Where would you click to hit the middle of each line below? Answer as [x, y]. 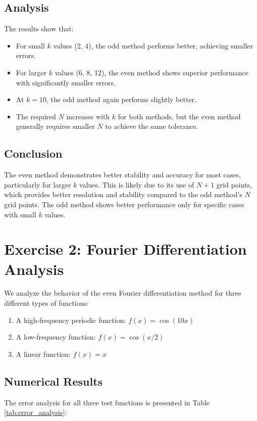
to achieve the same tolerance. [152, 126]
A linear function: [43, 354]
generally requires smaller [55, 126]
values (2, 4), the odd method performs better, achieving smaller [153, 45]
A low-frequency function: [56, 337]
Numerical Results [54, 381]
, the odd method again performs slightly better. [121, 99]
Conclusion [33, 153]
